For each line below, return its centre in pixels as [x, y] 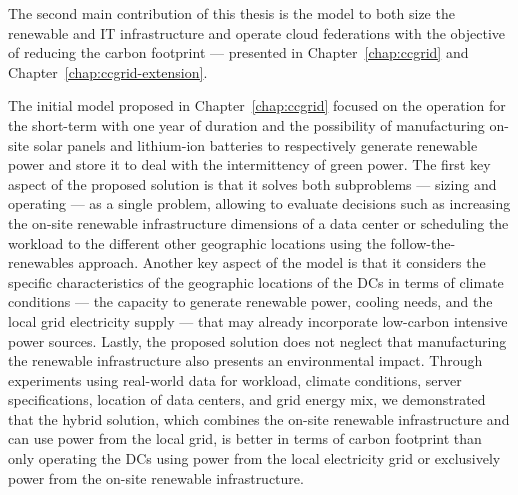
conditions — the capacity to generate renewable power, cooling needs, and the [250, 301]
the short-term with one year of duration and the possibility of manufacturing [246, 124]
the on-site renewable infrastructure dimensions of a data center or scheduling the [258, 222]
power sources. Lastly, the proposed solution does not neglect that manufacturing [257, 340]
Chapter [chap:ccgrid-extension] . [108, 71]
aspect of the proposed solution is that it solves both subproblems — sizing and [252, 183]
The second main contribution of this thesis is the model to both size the [231, 13]
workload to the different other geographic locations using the [197, 242]
